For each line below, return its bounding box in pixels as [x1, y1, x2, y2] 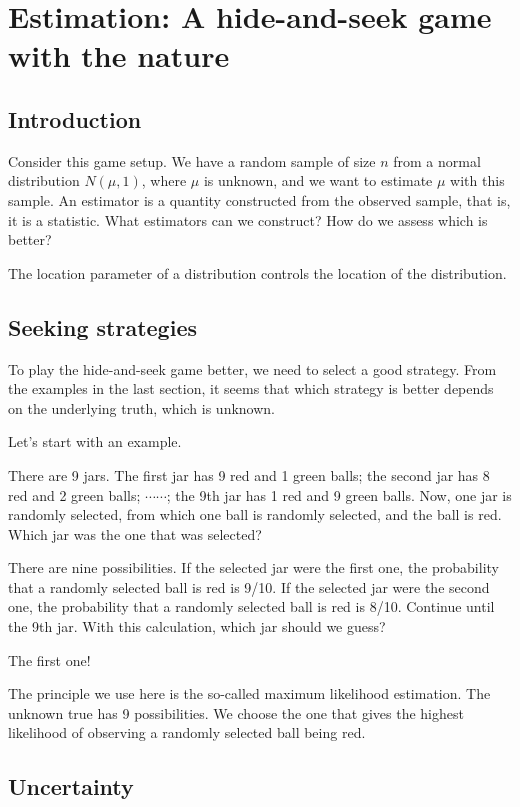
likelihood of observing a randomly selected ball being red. [8, 722, 366, 743]
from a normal [393, 150, 481, 171]
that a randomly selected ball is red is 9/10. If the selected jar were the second [8, 576, 490, 597]
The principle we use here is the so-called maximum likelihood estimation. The [8, 683, 491, 704]
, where [141, 170, 187, 191]
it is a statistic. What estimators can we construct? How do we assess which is [8, 209, 488, 230]
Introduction [8, 103, 142, 134]
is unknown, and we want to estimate [203, 170, 433, 191]
